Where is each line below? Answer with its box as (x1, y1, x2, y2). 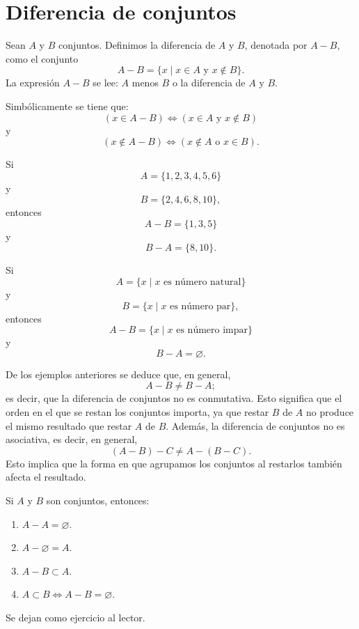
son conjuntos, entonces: (46, 493, 150, 507)
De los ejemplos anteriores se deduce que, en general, (6, 366, 231, 381)
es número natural (163, 277, 241, 288)
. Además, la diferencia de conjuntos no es (166, 418, 345, 433)
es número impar (176, 325, 248, 336)
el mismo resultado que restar (6, 418, 132, 433)
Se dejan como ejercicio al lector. (6, 609, 145, 624)
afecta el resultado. (6, 469, 86, 484)
